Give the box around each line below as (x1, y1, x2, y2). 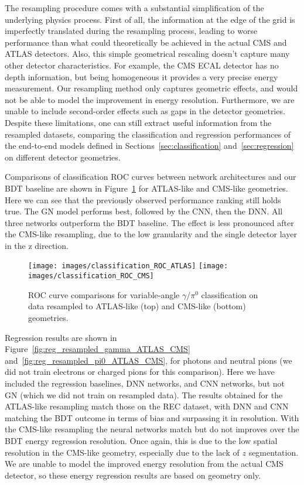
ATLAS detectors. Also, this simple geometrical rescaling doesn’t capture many (5, 47, 290, 60)
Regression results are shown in (5, 331, 117, 343)
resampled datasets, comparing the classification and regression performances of (5, 128, 291, 140)
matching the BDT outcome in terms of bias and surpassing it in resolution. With (5, 411, 299, 423)
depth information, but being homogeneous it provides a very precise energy (5, 70, 278, 83)
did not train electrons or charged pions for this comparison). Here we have (5, 366, 275, 378)
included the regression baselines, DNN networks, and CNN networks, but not (5, 377, 285, 389)
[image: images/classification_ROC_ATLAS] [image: (28, 262, 228, 271)
